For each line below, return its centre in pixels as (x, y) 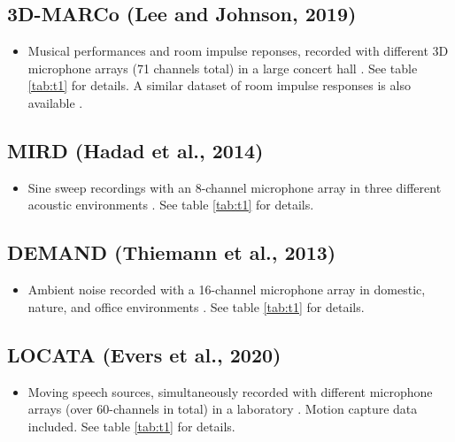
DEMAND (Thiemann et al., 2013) (172, 252)
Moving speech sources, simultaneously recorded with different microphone (230, 391)
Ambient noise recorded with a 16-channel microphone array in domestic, (227, 290)
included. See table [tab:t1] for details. (131, 426)
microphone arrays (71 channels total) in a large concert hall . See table (223, 68)
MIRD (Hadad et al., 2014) (135, 150)
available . (55, 102)
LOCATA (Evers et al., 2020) (144, 354)
